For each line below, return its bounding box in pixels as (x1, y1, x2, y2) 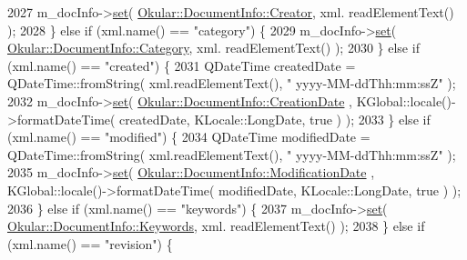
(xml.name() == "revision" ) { (7, 234, 173, 253)
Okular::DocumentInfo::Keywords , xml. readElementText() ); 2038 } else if (7, 216, 425, 235)
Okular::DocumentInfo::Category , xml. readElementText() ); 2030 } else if (7, 38, 420, 57)
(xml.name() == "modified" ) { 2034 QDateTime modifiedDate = (7, 127, 371, 146)
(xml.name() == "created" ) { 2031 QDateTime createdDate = (7, 55, 356, 75)
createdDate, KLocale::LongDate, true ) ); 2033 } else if (119, 109, 431, 128)
